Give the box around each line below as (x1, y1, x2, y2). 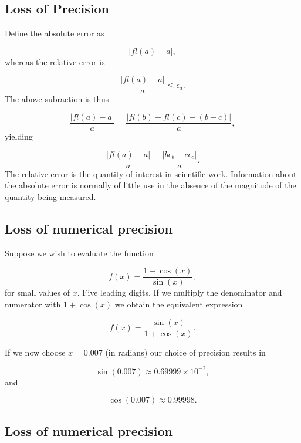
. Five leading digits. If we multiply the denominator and (77, 286, 282, 299)
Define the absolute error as (5, 27, 104, 39)
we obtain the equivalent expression (114, 298, 243, 310)
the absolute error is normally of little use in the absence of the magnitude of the (5, 179, 296, 191)
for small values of (5, 286, 70, 299)
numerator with (5, 298, 61, 310)
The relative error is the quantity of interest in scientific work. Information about (5, 167, 297, 180)
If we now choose (5, 346, 66, 358)
